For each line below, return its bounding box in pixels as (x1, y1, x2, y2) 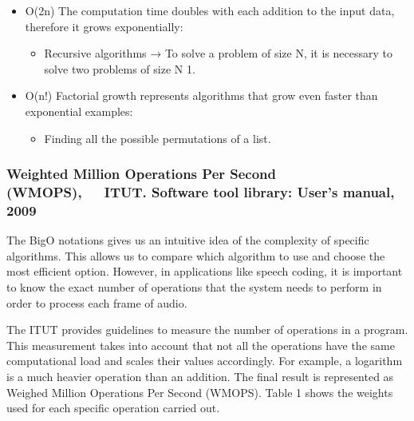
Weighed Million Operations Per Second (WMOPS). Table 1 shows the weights (6, 383, 393, 400)
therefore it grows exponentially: (25, 18, 183, 34)
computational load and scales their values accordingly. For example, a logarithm (6, 352, 403, 369)
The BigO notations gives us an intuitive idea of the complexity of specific (6, 232, 369, 248)
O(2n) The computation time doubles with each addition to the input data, (25, 2, 395, 18)
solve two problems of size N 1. (44, 60, 195, 77)
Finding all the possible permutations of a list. (44, 129, 271, 146)
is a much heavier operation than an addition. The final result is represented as (6, 367, 394, 384)
